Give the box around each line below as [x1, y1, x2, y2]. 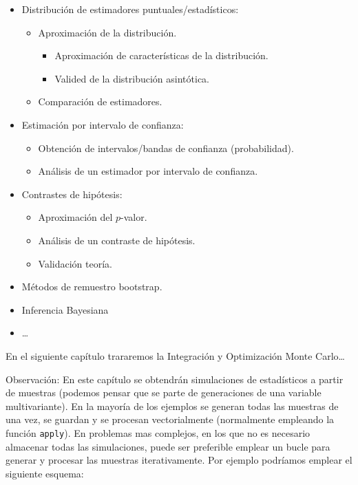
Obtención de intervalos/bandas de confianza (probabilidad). [38, 140, 294, 155]
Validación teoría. [38, 256, 112, 270]
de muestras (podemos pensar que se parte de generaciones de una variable [6, 385, 322, 400]
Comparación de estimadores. [38, 94, 162, 109]
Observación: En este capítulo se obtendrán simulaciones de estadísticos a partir [6, 371, 344, 386]
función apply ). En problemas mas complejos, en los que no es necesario [6, 425, 310, 440]
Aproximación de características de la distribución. [54, 48, 268, 63]
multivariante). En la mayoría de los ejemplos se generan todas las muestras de [6, 398, 339, 413]
